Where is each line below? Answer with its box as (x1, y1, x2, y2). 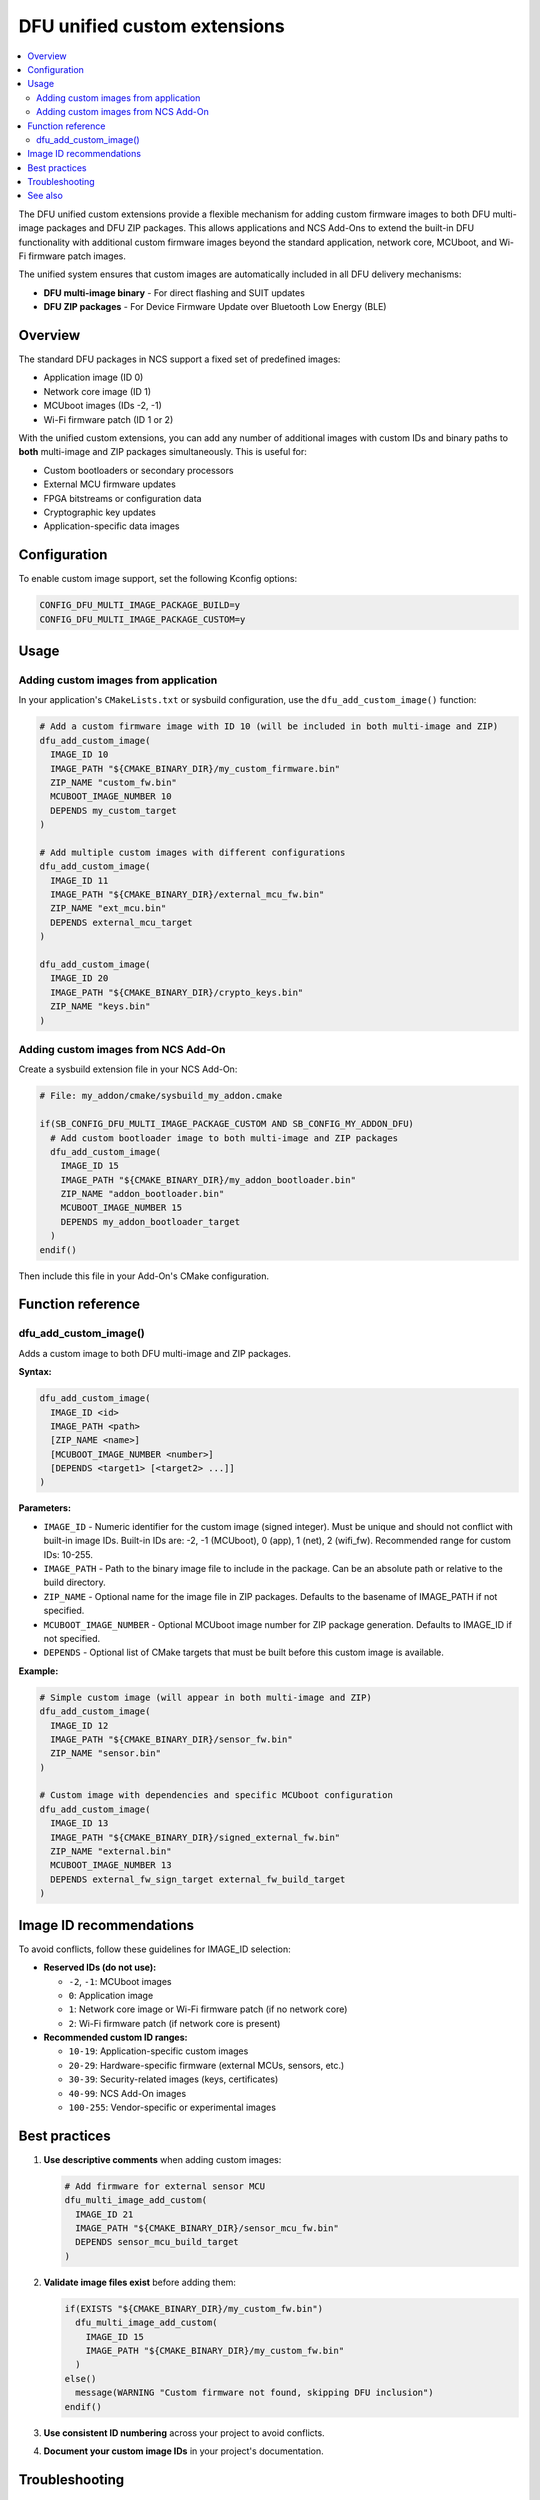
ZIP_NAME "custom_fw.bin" (50, 776, 177, 788)
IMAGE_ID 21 (75, 2208, 134, 2220)
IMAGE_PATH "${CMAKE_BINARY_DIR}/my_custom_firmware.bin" (50, 763, 341, 774)
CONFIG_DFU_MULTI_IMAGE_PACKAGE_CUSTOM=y (39, 613, 246, 625)
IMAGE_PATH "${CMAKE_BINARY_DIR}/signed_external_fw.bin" (50, 1831, 341, 1843)
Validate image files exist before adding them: (43, 2276, 237, 2288)
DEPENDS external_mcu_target (50, 916, 194, 928)
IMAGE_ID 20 (50, 973, 109, 984)
